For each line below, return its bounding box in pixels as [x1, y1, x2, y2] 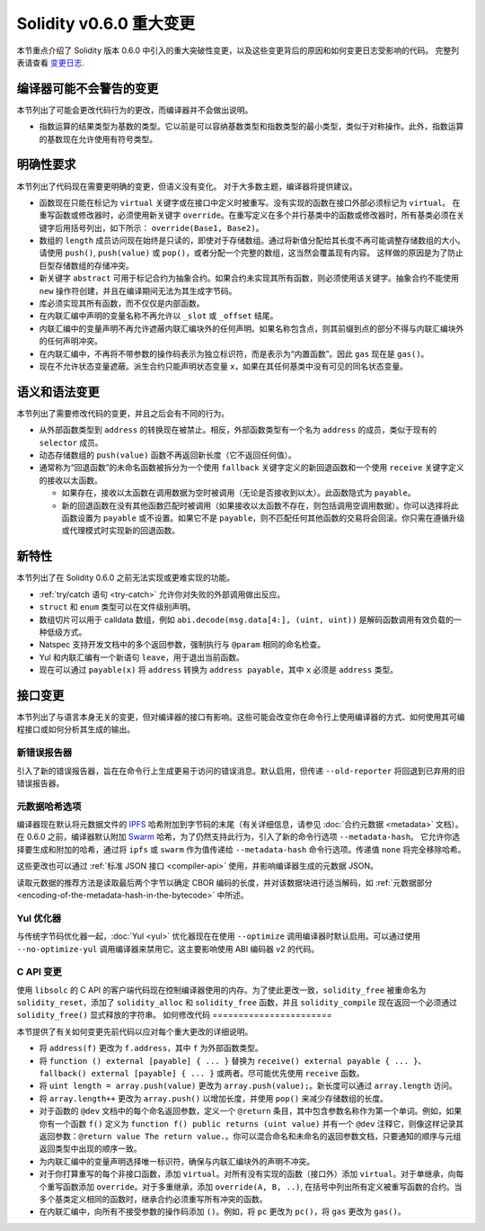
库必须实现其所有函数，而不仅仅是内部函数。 [39, 298, 205, 309]
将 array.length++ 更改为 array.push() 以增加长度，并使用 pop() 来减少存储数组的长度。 [39, 1093, 388, 1103]
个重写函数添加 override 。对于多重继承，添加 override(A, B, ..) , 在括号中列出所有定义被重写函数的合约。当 [39, 1181, 463, 1191]
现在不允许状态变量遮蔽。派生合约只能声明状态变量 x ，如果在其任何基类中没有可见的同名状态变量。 [39, 361, 409, 371]
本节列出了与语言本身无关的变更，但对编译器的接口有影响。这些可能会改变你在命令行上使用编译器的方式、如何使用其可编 [16, 711, 465, 722]
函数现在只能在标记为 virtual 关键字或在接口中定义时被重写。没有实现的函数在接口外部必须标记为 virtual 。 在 [39, 197, 461, 208]
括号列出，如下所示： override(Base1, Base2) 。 [70, 222, 264, 233]
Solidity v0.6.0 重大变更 [16, 13, 196, 33]
